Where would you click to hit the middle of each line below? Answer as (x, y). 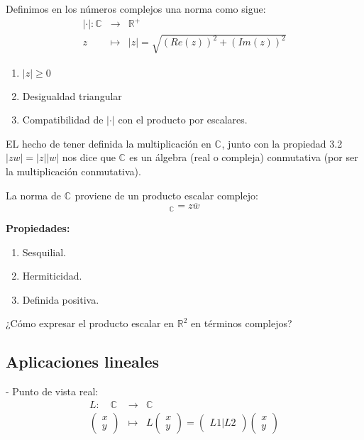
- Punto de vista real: (52, 391)
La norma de (34, 195)
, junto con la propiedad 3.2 (282, 143)
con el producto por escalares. (183, 120)
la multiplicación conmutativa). (73, 171)
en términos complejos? (242, 323)
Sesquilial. (44, 252)
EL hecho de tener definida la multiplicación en (109, 143)
